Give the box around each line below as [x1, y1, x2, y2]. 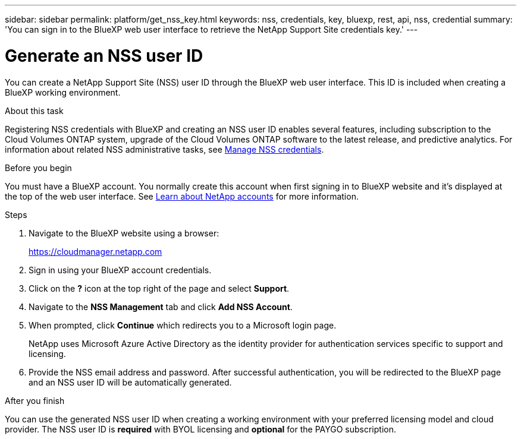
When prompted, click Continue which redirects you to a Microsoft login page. [29, 320, 337, 330]
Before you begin [5, 162, 72, 173]
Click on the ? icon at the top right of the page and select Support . [29, 283, 290, 293]
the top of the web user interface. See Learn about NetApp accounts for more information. [5, 191, 359, 201]
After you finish [5, 395, 65, 406]
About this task [5, 105, 64, 116]
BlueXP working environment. [5, 87, 121, 97]
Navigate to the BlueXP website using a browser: [29, 228, 219, 238]
